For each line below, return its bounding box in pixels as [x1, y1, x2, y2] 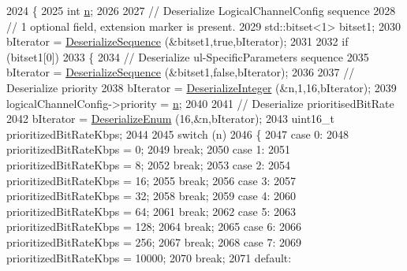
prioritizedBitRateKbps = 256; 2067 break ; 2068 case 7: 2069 [6, 233, 302, 250]
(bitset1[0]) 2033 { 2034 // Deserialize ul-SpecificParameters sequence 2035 [6, 48, 369, 65]
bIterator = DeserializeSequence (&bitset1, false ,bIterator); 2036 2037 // [6, 64, 355, 80]
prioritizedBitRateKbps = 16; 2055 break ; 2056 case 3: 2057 [6, 172, 297, 188]
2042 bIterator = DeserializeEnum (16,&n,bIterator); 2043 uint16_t [6, 110, 335, 127]
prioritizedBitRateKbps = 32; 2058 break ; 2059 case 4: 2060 [6, 187, 297, 204]
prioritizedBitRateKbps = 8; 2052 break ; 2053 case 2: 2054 [6, 156, 291, 173]
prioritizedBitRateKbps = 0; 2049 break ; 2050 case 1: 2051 [6, 141, 291, 158]
